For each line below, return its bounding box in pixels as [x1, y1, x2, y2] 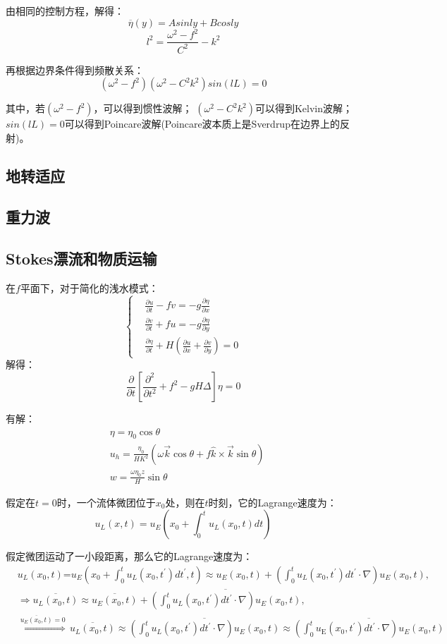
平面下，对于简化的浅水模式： [20, 281, 159, 296]
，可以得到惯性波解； [93, 101, 192, 116]
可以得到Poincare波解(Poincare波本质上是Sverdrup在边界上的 [64, 116, 340, 131]
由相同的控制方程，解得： [6, 4, 124, 18]
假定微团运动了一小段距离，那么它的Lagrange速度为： [6, 549, 253, 564]
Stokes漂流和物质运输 [6, 248, 157, 269]
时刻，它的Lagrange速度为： [208, 494, 337, 509]
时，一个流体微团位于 [56, 494, 156, 509]
